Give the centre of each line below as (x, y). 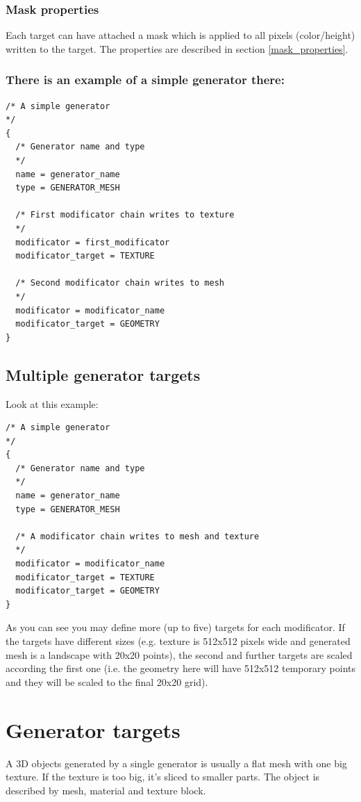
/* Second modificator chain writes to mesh (120, 283)
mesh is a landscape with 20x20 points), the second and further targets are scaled (179, 654)
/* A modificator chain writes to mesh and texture (137, 536)
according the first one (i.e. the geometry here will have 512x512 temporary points (180, 668)
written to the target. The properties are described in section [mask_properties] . (177, 48)
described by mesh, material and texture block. (106, 790)
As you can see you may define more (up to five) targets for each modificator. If (175, 627)
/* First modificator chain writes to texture (125, 215)
